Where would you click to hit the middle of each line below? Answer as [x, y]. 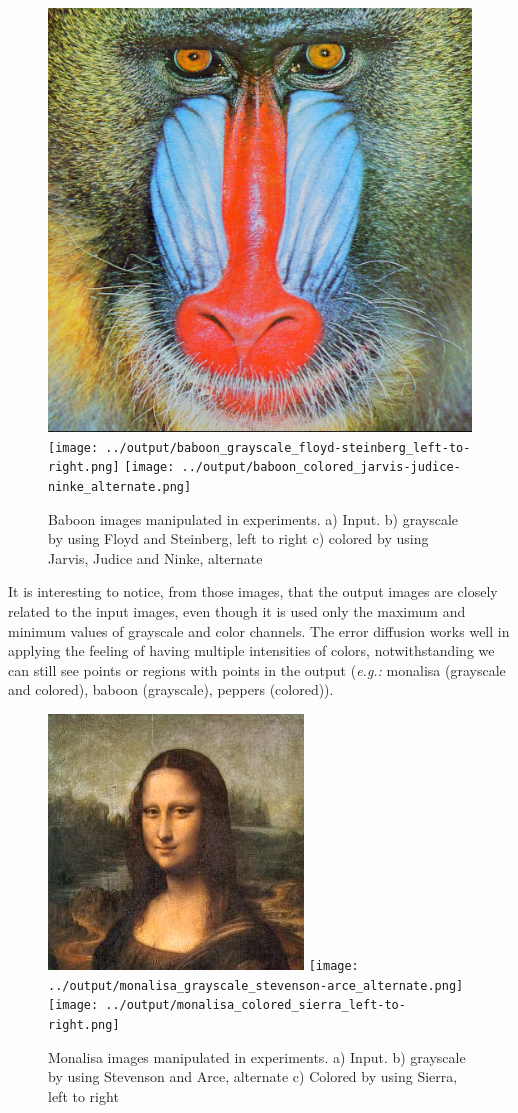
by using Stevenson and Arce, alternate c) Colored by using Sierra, [253, 1076]
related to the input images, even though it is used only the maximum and [237, 610]
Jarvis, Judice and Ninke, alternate [155, 557]
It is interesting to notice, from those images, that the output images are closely [253, 591]
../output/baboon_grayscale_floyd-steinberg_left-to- [288, 447]
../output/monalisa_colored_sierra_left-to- [255, 1005]
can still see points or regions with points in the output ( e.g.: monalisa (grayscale [257, 669]
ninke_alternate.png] [120, 486]
